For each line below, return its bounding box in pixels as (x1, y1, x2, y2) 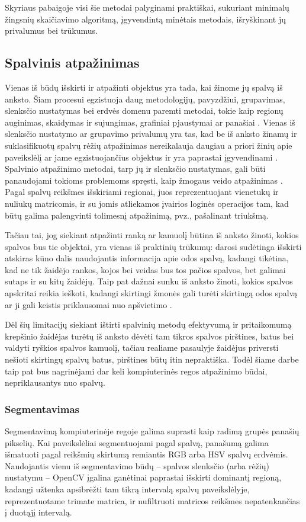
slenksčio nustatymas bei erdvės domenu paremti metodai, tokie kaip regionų (5, 104, 284, 117)
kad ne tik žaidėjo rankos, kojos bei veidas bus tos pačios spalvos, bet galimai (5, 263, 286, 276)
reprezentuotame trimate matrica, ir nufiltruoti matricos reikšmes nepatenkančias (5, 494, 300, 507)
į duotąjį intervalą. (5, 506, 72, 518)
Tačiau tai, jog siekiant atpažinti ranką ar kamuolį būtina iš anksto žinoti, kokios (5, 229, 299, 241)
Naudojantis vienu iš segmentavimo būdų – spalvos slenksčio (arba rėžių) (5, 459, 270, 472)
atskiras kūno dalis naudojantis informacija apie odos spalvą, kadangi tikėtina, (5, 252, 289, 264)
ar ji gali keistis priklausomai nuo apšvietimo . (5, 298, 172, 310)
